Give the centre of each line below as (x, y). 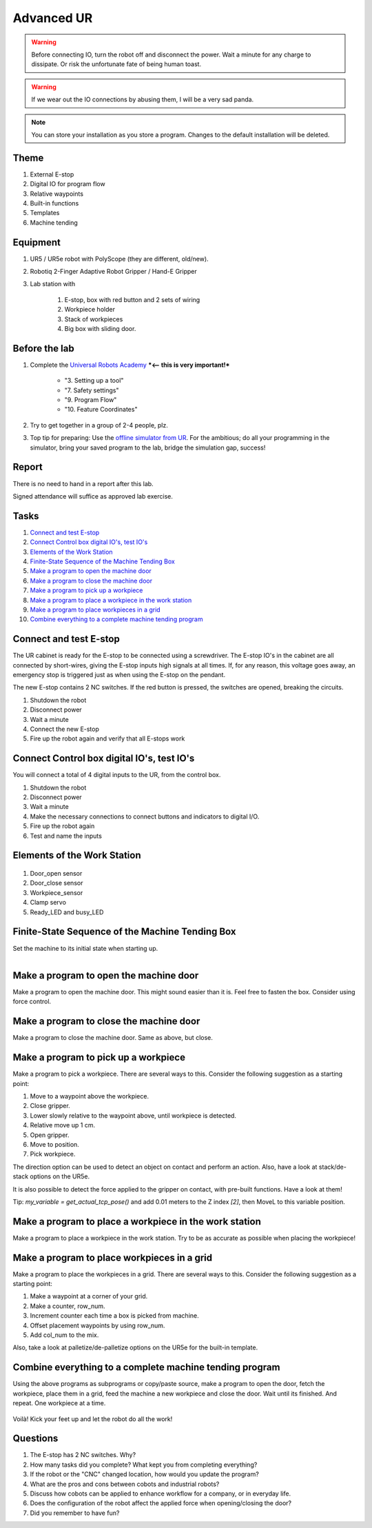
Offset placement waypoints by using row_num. (97, 1325)
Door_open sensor (56, 874)
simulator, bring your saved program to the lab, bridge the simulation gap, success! (148, 448)
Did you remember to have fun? (75, 1513)
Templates (45, 213)
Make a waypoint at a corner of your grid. (89, 1296)
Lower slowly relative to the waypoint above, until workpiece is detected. (133, 1115)
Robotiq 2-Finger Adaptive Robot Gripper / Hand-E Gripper (113, 272)
